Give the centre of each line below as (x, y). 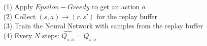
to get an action (116, 6)
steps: (51, 35)
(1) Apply (18, 6)
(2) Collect (20, 16)
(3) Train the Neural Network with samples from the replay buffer (103, 26)
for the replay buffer (127, 16)
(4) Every (18, 35)
